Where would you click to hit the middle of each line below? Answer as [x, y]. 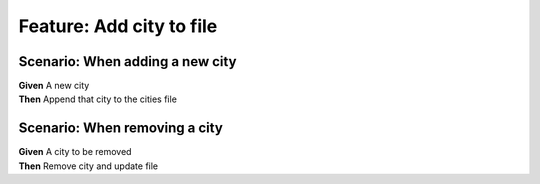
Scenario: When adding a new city [127, 61]
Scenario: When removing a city [121, 128]
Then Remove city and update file [88, 166]
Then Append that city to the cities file [97, 99]
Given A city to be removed [75, 152]
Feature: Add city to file [118, 26]
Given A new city [54, 86]
